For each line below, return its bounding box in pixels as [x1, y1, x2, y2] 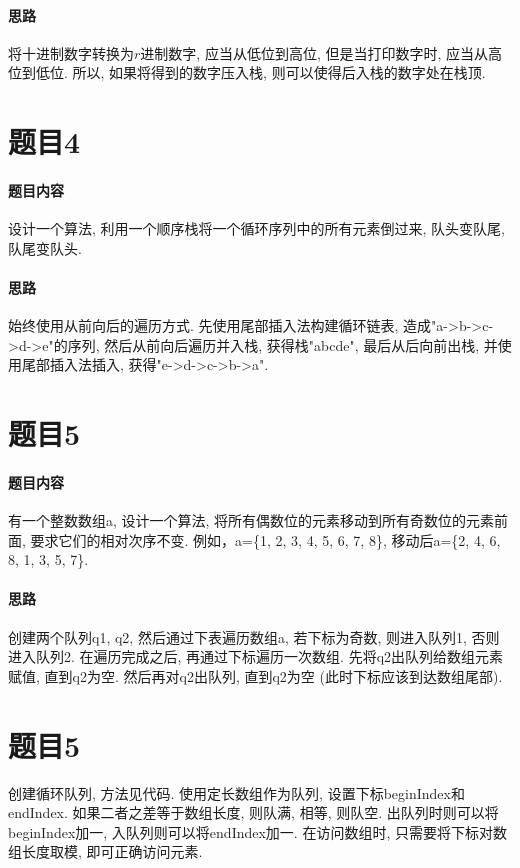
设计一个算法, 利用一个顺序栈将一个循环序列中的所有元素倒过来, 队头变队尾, [8, 218, 505, 239]
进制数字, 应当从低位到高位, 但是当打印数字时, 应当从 [140, 42, 488, 63]
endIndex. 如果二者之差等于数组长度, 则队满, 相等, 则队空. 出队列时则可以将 [8, 802, 499, 823]
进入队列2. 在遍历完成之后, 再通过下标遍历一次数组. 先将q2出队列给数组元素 [8, 646, 504, 667]
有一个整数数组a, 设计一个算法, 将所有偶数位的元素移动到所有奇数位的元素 [8, 510, 495, 531]
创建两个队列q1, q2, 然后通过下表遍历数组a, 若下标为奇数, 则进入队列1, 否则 [8, 626, 500, 647]
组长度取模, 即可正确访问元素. [8, 841, 203, 862]
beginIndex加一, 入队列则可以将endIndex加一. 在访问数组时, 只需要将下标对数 [8, 821, 507, 842]
